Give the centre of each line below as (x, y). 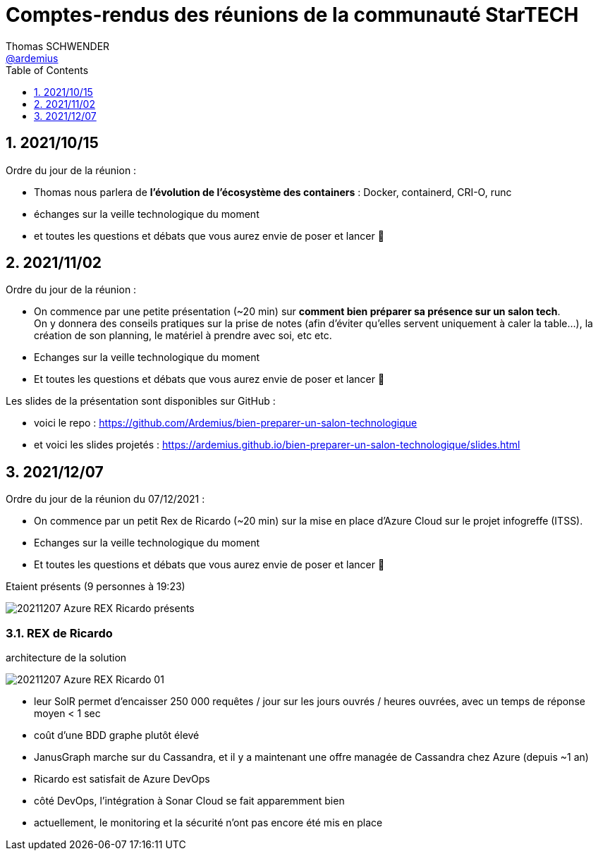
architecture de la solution (66, 658)
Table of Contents (47, 70)
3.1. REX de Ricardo (59, 633)
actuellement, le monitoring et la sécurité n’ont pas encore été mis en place (208, 823)
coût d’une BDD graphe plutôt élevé (117, 735)
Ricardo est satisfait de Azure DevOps (122, 779)
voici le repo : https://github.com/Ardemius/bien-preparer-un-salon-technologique (226, 423)
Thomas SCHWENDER (58, 46)
